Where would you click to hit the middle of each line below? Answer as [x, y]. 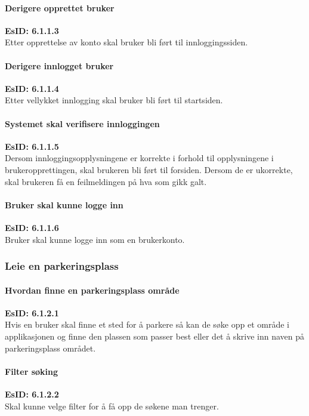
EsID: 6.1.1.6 [32, 227]
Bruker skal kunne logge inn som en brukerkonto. [95, 239]
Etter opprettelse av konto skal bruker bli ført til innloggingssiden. [126, 42]
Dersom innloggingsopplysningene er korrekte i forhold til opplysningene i [139, 158]
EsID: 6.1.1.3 [32, 30]
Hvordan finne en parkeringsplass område [92, 290]
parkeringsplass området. [50, 348]
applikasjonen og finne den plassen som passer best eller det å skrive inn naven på [154, 336]
